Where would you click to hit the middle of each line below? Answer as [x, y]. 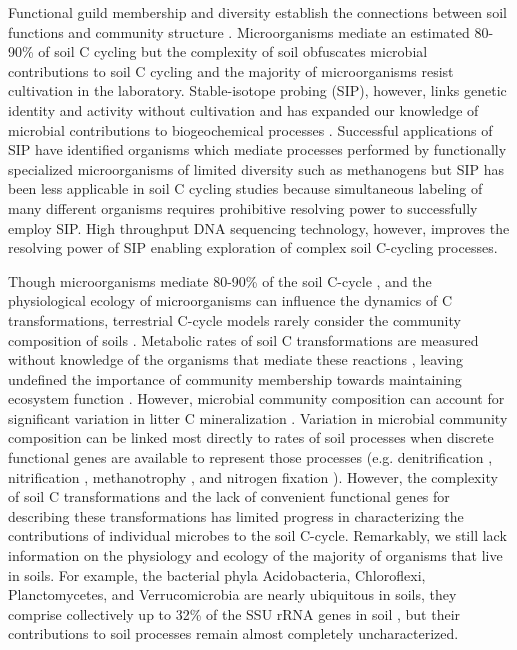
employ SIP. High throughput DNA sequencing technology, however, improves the [259, 227]
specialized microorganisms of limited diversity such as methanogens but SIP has [256, 168]
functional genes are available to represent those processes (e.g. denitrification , [250, 457]
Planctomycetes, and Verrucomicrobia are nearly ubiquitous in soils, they [232, 594]
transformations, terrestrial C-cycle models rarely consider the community [234, 319]
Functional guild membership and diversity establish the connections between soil [257, 12]
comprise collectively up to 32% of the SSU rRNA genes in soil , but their [234, 613]
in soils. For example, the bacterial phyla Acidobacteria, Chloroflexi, [217, 574]
